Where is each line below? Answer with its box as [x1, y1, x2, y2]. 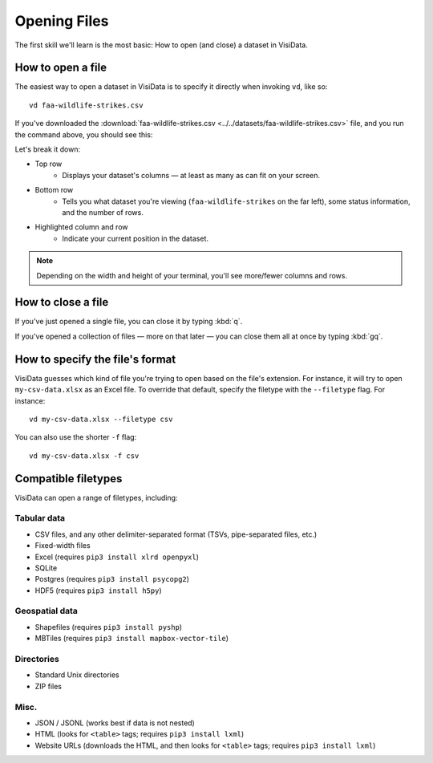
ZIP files [34, 681, 62, 691]
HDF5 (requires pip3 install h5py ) [34, 586, 162, 595]
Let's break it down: [14, 144, 80, 154]
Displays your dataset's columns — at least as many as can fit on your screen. [62, 170, 321, 180]
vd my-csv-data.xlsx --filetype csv [29, 414, 173, 424]
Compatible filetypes [14, 472, 123, 485]
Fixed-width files [34, 541, 91, 550]
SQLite [34, 562, 58, 573]
